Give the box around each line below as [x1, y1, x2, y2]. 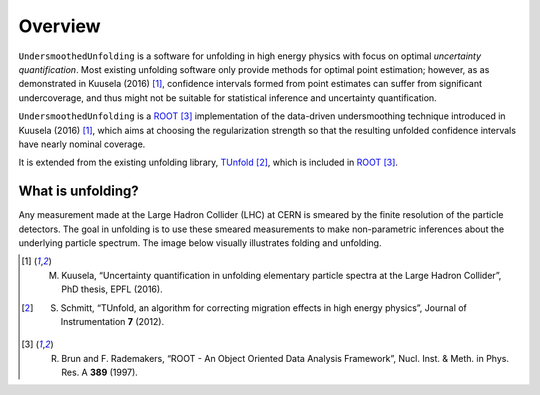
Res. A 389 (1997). [61, 366, 139, 379]
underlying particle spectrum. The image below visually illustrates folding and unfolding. [18, 236, 382, 249]
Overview [18, 15, 101, 37]
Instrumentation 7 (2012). [60, 315, 165, 327]
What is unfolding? [18, 183, 139, 200]
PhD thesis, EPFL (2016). [61, 283, 164, 295]
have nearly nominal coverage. [18, 138, 146, 150]
